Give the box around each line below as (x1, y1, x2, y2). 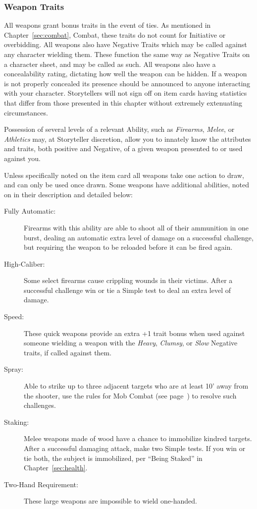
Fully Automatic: (4, 206, 56, 216)
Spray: (4, 364, 23, 374)
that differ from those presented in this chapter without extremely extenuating (4, 97, 243, 108)
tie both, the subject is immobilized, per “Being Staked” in (24, 452, 203, 463)
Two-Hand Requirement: (4, 479, 78, 489)
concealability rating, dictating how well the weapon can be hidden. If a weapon (4, 68, 247, 79)
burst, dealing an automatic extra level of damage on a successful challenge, (24, 232, 254, 242)
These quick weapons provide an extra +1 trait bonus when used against (24, 328, 245, 338)
